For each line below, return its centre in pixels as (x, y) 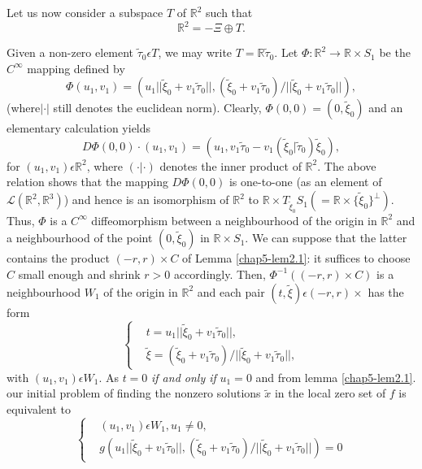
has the (386, 291)
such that (229, 12)
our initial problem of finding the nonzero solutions (134, 393)
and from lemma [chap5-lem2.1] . (336, 377)
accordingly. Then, (220, 274)
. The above (347, 165)
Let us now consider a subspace (85, 12)
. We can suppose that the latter (326, 238)
